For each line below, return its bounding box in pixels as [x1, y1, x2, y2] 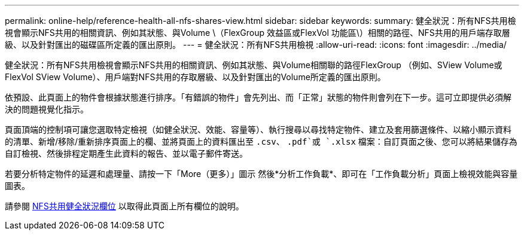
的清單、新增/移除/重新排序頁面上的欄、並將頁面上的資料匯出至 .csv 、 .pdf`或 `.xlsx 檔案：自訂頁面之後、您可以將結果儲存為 [5, 136, 517, 147]
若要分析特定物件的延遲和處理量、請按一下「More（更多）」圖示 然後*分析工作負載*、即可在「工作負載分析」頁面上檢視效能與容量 [5, 169, 518, 179]
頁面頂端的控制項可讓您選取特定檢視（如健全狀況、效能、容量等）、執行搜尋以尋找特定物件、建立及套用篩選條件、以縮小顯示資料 [5, 124, 511, 135]
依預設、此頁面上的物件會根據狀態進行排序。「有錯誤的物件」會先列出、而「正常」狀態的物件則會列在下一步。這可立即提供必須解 [5, 92, 511, 102]
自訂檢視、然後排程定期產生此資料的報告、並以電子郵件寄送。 [5, 148, 248, 158]
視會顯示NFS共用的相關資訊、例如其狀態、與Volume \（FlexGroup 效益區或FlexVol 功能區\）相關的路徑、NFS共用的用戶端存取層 [5, 28, 510, 38]
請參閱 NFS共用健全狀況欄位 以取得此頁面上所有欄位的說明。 [5, 201, 244, 211]
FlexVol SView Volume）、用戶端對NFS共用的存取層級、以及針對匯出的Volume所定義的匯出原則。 [5, 72, 386, 82]
